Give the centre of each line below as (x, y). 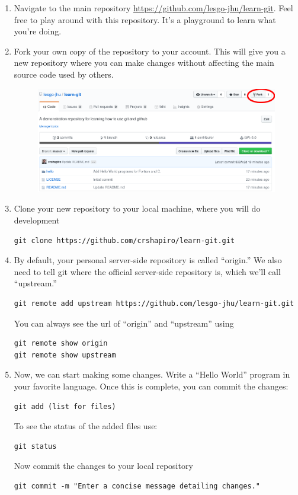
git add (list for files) (65, 406)
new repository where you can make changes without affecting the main (144, 63)
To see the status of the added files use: (86, 426)
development (37, 220)
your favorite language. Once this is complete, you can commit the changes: (151, 386)
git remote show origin (61, 344)
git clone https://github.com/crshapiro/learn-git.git (124, 240)
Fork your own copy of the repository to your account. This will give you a (150, 51)
